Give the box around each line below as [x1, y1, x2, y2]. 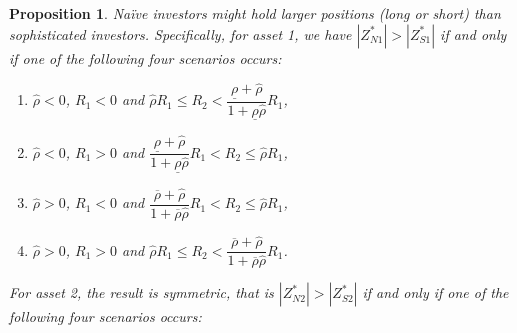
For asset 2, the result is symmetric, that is [9, 282, 274, 303]
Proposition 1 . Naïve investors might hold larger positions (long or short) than [9, 3, 501, 23]
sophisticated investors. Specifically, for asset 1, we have [9, 23, 352, 44]
